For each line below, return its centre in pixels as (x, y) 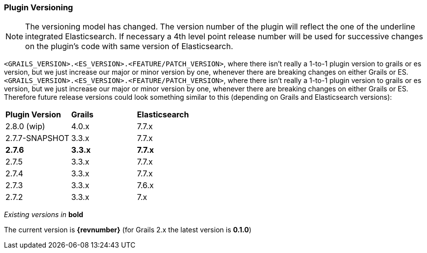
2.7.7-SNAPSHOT (37, 138)
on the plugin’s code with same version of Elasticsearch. (129, 46)
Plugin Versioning (39, 7)
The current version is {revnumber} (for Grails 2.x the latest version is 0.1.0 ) (128, 230)
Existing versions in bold (44, 215)
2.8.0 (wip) (25, 126)
